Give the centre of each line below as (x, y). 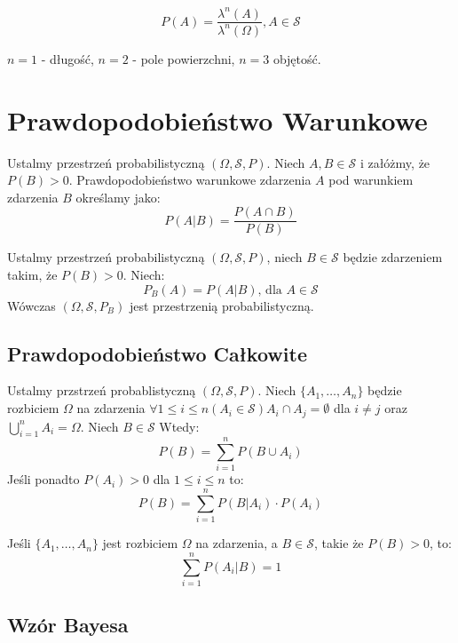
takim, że (32, 275)
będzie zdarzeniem (393, 257)
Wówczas (32, 305)
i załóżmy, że (395, 162)
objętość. (297, 58)
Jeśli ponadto (43, 479)
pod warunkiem (371, 180)
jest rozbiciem (140, 543)
